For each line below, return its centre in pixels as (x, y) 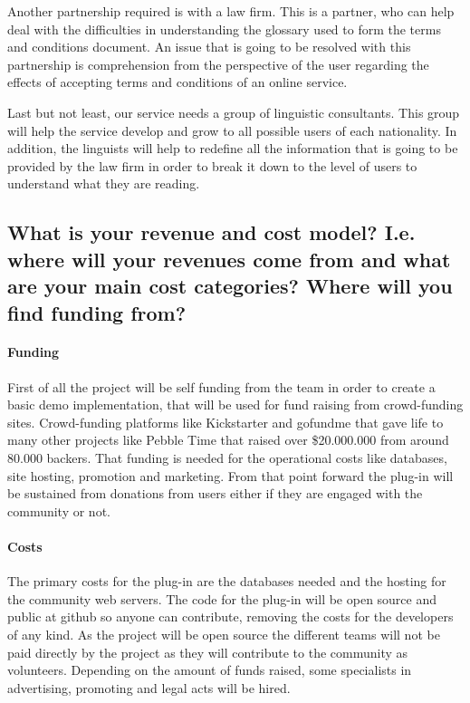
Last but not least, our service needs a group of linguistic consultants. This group (234, 112)
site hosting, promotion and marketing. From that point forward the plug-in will (230, 475)
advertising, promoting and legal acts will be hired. (149, 687)
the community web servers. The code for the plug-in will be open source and (222, 598)
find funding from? (97, 312)
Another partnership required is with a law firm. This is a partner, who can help (231, 11)
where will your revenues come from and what (229, 259)
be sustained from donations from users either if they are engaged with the (215, 493)
